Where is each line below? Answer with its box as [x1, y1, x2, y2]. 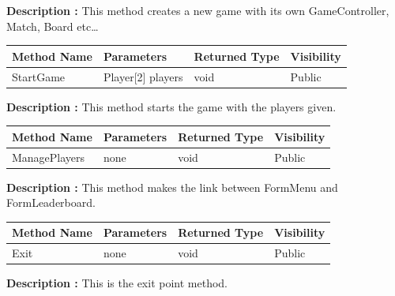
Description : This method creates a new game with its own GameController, [6, 2, 389, 18]
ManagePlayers [12, 148, 85, 165]
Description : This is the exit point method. [6, 275, 228, 291]
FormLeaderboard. [6, 194, 96, 211]
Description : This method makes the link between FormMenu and [6, 178, 338, 195]
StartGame [12, 68, 66, 84]
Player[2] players [103, 68, 183, 84]
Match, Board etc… [6, 17, 99, 34]
